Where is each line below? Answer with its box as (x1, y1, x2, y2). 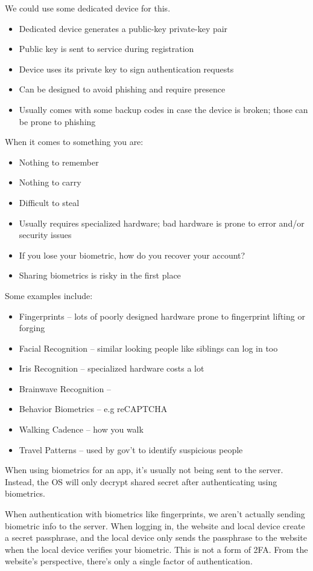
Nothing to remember (19, 155, 99, 168)
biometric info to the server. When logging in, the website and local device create (5, 519, 305, 532)
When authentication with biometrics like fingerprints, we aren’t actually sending (5, 508, 305, 520)
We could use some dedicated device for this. (5, 2, 171, 14)
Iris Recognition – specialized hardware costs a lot (19, 362, 204, 375)
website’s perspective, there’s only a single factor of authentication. (5, 555, 253, 567)
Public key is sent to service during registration (19, 42, 194, 55)
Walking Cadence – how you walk (19, 423, 144, 436)
